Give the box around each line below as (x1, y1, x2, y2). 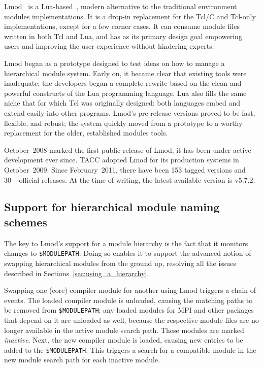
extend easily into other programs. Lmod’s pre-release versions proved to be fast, (4, 107, 255, 118)
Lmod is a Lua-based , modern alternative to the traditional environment (4, 1, 237, 11)
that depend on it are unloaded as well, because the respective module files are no (4, 314, 259, 325)
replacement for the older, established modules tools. (4, 127, 168, 138)
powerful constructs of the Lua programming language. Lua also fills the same (4, 87, 247, 98)
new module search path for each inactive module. (4, 354, 160, 365)
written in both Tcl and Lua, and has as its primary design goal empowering (4, 30, 242, 41)
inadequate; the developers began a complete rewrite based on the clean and (4, 78, 242, 88)
